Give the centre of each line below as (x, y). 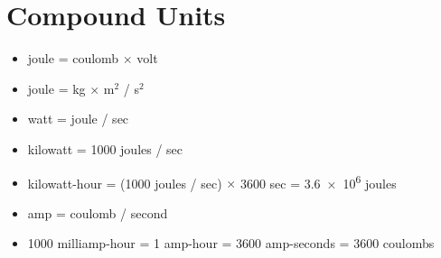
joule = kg (56, 88)
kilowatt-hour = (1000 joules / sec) (125, 183)
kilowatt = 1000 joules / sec (105, 148)
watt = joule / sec (78, 119)
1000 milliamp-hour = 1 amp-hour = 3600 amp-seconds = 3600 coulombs (231, 243)
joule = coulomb (73, 58)
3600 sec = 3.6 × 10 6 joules (318, 181)
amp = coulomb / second (98, 212)
